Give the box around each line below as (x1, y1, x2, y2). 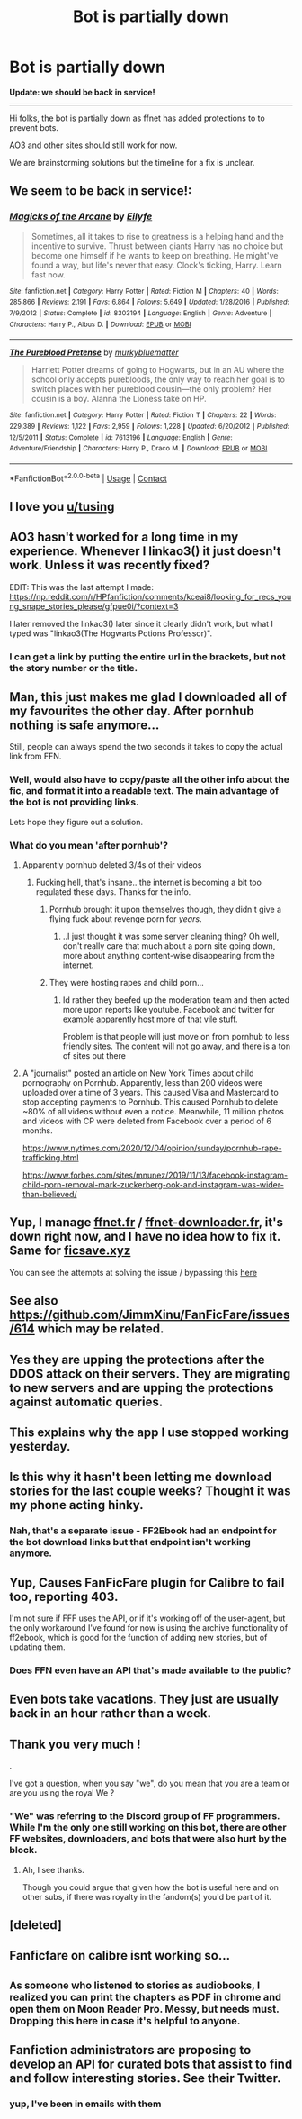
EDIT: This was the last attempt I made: (9, 581, 155, 592)
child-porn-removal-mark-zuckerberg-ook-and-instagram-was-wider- (22, 1179, 285, 1190)
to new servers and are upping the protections (9, 1380, 274, 1396)
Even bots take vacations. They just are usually (9, 1692, 279, 1707)
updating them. (9, 1642, 66, 1652)
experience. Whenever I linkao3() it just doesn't (9, 543, 281, 559)
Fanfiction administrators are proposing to (9, 2042, 252, 2058)
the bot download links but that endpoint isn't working (9, 1536, 252, 1549)
